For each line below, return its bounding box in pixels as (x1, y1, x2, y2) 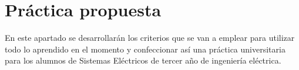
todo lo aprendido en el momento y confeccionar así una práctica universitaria (5, 43, 285, 55)
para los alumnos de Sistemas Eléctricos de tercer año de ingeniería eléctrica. (5, 54, 281, 66)
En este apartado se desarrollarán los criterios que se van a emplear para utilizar (5, 32, 295, 44)
